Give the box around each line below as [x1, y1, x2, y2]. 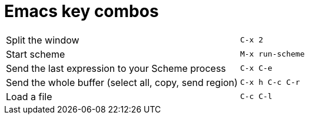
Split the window [6, 34, 79, 46]
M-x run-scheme [240, 49, 305, 59]
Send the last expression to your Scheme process [6, 62, 226, 74]
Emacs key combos [4, 1, 159, 21]
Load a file [6, 90, 52, 103]
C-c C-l [240, 92, 273, 101]
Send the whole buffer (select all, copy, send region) [6, 76, 238, 88]
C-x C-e [240, 64, 273, 73]
